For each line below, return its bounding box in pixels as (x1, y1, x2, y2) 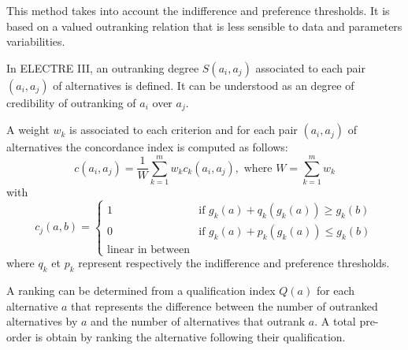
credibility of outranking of (6, 94, 136, 110)
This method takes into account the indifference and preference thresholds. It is (6, 2, 390, 18)
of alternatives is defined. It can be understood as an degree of (53, 76, 354, 93)
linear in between (107, 244, 191, 255)
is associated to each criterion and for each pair (69, 121, 298, 138)
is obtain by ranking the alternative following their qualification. (35, 328, 346, 344)
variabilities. (6, 33, 65, 50)
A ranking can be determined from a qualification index (6, 281, 276, 298)
